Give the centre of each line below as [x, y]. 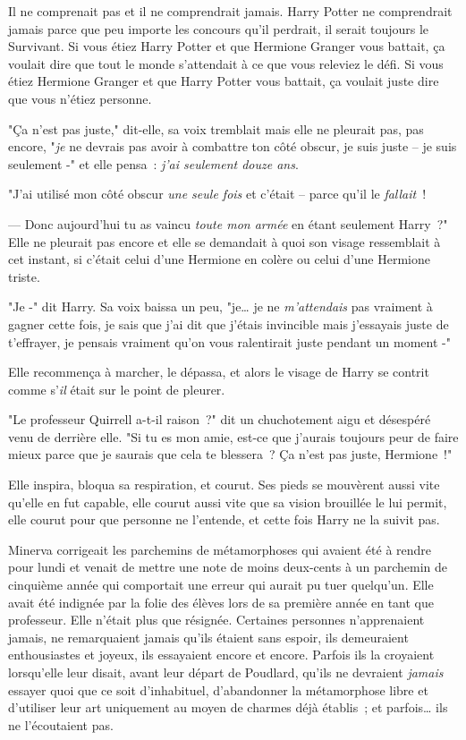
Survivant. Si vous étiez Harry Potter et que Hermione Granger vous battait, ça [227, 46]
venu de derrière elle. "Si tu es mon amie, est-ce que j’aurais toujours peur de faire [233, 436]
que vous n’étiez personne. [80, 98]
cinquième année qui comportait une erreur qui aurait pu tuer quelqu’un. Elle [221, 585]
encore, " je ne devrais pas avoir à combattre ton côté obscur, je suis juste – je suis [233, 146]
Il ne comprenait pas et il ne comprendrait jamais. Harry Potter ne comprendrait [230, 11]
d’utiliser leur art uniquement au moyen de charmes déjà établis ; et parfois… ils [228, 707]
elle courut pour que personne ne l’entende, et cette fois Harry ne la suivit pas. [224, 519]
